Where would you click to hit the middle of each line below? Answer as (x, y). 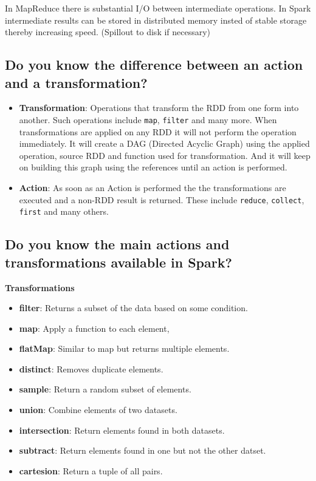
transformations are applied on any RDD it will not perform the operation (158, 131)
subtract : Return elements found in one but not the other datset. (143, 450)
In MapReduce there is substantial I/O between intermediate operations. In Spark (158, 8)
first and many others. (64, 211)
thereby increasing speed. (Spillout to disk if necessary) (108, 32)
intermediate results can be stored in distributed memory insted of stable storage (156, 20)
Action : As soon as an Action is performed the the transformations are (153, 187)
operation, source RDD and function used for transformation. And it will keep (165, 155)
